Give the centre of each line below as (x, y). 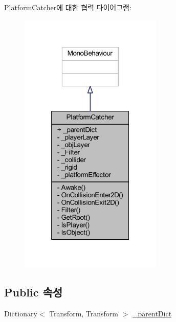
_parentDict (152, 314)
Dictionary (21, 314)
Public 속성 (34, 292)
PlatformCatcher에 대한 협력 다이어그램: (68, 7)
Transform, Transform (84, 314)
